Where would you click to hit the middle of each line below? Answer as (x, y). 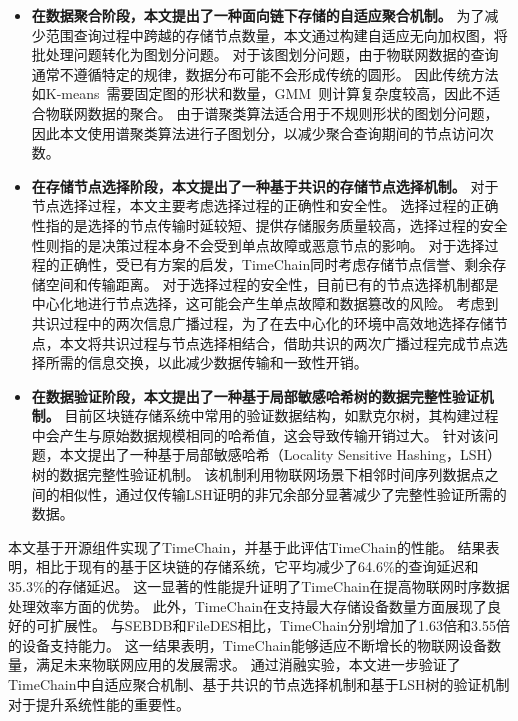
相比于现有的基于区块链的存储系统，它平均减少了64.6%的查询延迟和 (257, 566)
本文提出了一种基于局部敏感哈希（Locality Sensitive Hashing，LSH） (280, 454)
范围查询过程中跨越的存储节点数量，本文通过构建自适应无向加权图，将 (276, 34)
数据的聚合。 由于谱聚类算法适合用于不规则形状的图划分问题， (293, 112)
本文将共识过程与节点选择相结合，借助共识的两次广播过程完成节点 (276, 342)
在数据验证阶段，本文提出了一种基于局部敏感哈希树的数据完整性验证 (255, 395)
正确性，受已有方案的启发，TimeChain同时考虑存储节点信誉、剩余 (276, 264)
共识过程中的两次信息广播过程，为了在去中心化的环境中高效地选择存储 (262, 322)
